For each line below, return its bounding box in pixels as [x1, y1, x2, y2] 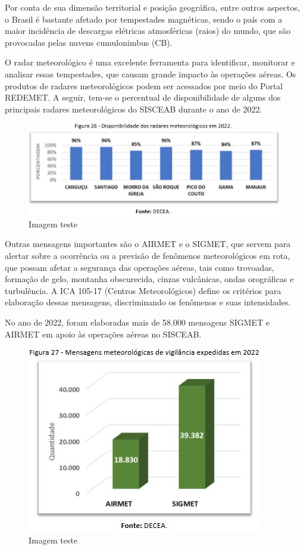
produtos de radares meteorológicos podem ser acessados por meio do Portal [5, 79, 283, 92]
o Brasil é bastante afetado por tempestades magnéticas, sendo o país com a [5, 12, 283, 25]
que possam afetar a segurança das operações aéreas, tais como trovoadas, [5, 261, 274, 273]
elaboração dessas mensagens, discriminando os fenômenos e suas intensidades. [5, 296, 291, 308]
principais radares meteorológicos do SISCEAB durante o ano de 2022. [5, 102, 262, 115]
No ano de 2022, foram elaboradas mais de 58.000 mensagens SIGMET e [5, 315, 270, 328]
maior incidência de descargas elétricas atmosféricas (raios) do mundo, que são [5, 24, 291, 37]
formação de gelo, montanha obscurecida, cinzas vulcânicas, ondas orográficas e [5, 273, 294, 285]
